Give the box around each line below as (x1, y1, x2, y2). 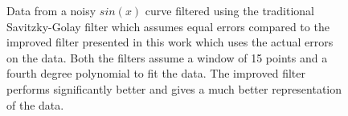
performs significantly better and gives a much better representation (6, 80, 342, 97)
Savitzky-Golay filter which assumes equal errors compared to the (6, 18, 330, 34)
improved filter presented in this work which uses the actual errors (6, 34, 334, 50)
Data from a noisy (6, 2, 96, 18)
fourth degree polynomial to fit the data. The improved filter (6, 65, 305, 82)
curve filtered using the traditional (145, 2, 315, 18)
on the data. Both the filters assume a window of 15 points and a (6, 49, 328, 66)
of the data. (6, 96, 64, 113)
